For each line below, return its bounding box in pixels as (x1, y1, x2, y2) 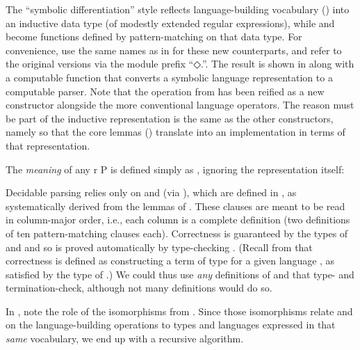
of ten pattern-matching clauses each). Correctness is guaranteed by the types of (6, 225, 348, 240)
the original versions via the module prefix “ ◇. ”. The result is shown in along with (6, 56, 354, 71)
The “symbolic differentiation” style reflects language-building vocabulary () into (6, 2, 350, 16)
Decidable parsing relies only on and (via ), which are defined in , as (6, 185, 297, 200)
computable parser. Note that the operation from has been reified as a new (6, 83, 325, 98)
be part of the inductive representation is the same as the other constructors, (6, 111, 334, 125)
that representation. (6, 138, 90, 152)
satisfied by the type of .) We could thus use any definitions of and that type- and (6, 267, 354, 281)
